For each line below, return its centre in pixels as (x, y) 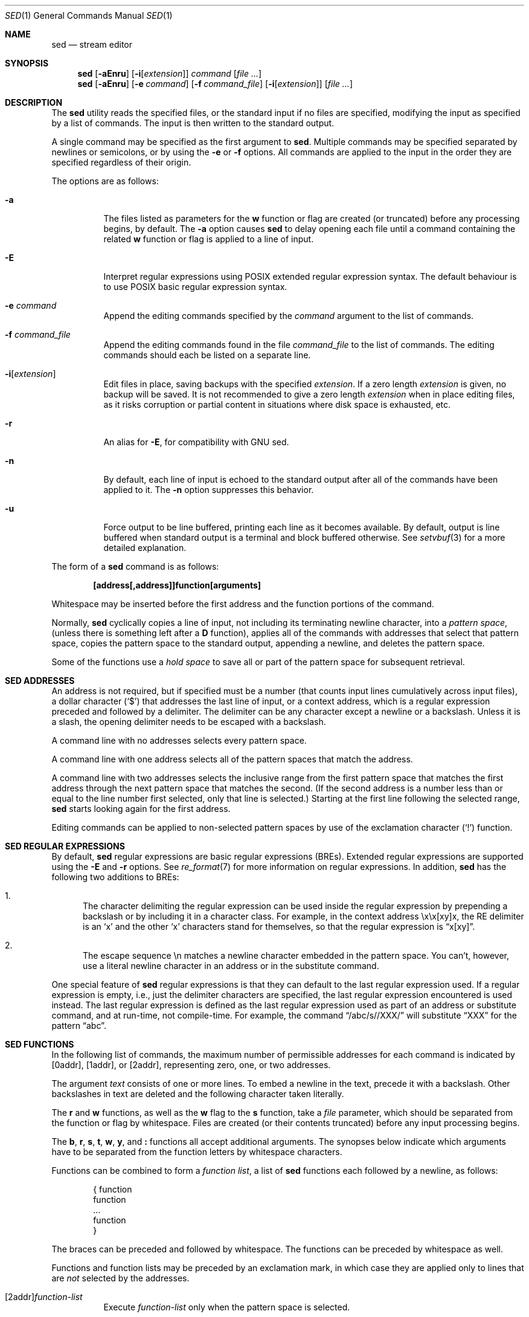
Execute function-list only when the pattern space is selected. (227, 1307)
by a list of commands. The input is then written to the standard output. (193, 123)
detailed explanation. (145, 548)
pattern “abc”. (79, 1026)
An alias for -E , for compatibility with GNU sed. (196, 442)
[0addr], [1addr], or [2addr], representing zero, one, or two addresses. (191, 1065)
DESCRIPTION (34, 102)
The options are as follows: (105, 181)
